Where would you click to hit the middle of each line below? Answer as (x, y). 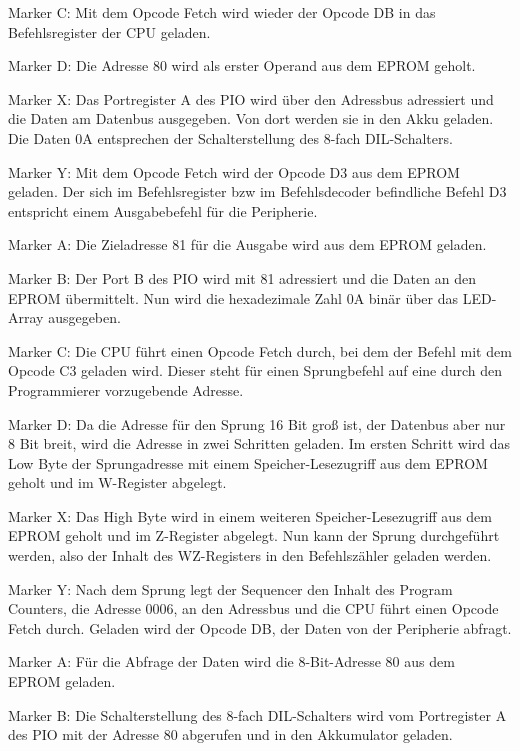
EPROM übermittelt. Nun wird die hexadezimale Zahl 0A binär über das (233, 297)
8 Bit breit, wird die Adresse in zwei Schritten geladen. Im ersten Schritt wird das (259, 443)
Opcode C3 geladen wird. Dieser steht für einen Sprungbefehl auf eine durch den (255, 370)
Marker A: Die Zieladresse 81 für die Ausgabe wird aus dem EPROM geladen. (247, 244)
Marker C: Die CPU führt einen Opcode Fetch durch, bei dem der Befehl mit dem (260, 350)
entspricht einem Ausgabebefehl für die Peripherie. (163, 210)
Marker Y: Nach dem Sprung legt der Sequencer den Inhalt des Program (230, 588)
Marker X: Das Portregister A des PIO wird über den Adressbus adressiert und (251, 98)
